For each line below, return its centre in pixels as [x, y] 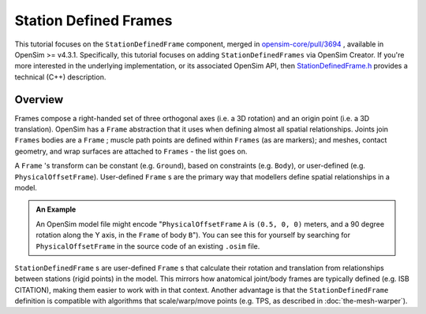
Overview [39, 100]
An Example [56, 209]
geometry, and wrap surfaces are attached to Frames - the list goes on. [131, 151]
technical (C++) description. [60, 77]
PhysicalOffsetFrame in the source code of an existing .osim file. [148, 246]
